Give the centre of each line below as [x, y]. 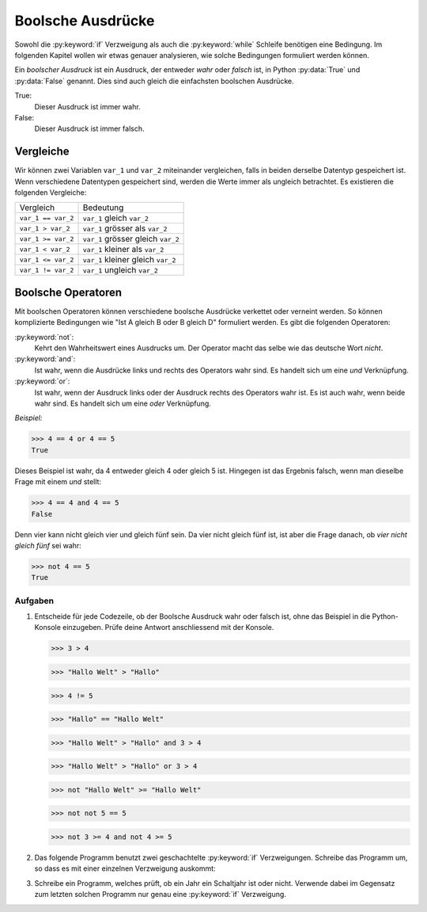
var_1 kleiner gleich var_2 [129, 260]
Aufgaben [34, 601]
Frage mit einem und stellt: [58, 482]
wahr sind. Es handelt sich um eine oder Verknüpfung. [123, 403]
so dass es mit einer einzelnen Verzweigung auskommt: [125, 868]
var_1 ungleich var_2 [120, 270]
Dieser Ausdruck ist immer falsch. [89, 129]
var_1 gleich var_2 [116, 218]
